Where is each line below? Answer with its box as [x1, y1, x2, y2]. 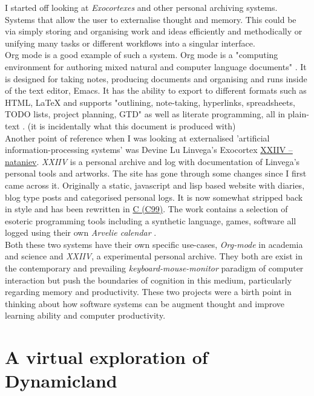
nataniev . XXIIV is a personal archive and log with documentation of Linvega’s [5, 155, 300, 167]
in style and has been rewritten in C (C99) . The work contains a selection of [5, 203, 288, 215]
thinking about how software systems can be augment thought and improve [5, 297, 284, 310]
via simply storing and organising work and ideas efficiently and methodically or [5, 25, 303, 37]
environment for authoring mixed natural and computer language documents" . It [5, 60, 307, 73]
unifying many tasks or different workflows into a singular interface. [5, 36, 255, 49]
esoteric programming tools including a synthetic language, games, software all [5, 214, 296, 227]
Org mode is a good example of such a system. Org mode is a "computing [5, 48, 278, 61]
